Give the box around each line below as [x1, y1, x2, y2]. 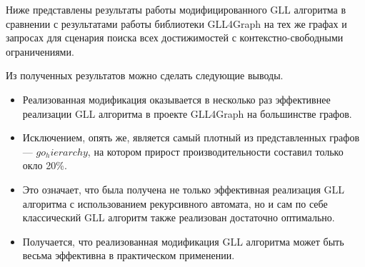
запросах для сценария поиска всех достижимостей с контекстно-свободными [6, 30, 344, 45]
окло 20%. [22, 158, 67, 173]
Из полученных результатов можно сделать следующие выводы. [6, 68, 284, 83]
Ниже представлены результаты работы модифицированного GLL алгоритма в [6, 2, 346, 16]
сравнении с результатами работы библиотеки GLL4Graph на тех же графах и [6, 16, 347, 31]
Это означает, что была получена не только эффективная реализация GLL [22, 181, 345, 196]
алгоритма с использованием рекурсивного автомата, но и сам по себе [22, 196, 328, 211]
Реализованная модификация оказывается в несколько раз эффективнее [22, 91, 331, 106]
